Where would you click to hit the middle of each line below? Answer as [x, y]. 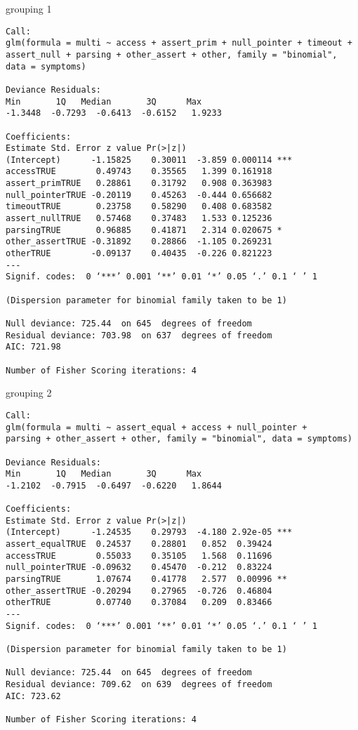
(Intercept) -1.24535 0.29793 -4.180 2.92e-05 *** [149, 532]
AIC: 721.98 [33, 347]
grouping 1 [29, 8]
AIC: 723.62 [33, 696]
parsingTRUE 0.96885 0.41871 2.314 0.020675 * [144, 230]
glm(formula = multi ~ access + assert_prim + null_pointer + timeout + [179, 43]
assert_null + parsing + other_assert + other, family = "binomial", [172, 54]
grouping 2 [29, 393]
